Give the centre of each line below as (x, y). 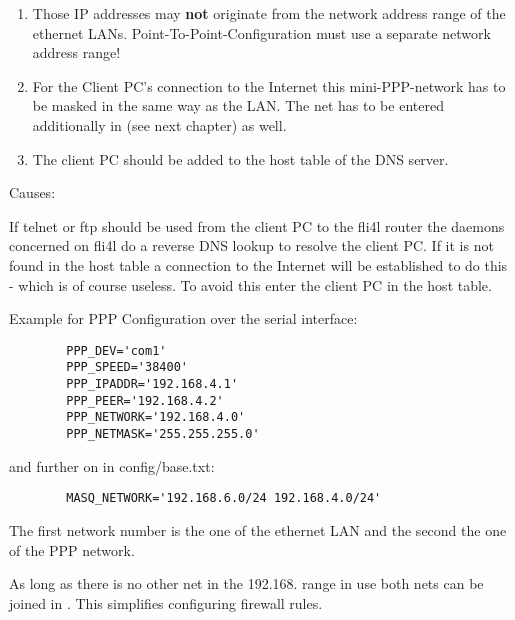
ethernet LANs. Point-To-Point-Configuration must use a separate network (261, 32)
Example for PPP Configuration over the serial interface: (183, 318)
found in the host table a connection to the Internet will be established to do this (258, 264)
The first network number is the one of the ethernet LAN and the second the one (258, 529)
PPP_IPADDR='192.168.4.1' (152, 384)
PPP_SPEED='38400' (127, 367)
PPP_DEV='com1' (116, 350)
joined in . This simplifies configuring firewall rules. (166, 602)
